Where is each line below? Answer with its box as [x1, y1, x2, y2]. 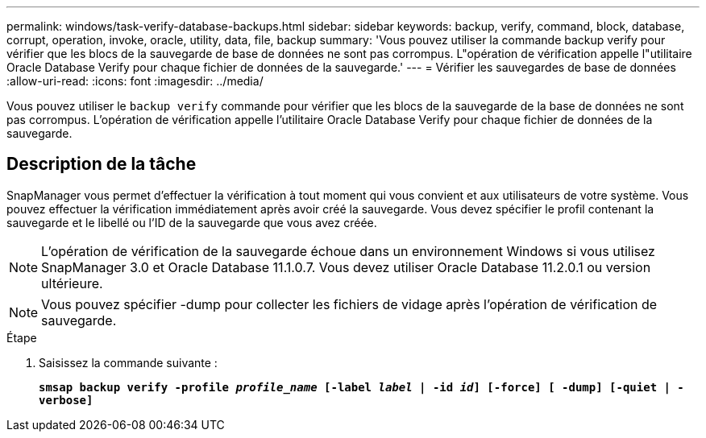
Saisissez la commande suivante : [39, 355, 218, 370]
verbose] [39, 393, 93, 407]
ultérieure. [41, 275, 103, 291]
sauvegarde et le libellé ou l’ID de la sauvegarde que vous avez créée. [6, 215, 377, 229]
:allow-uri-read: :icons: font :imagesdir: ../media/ [6, 74, 264, 88]
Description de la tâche [6, 154, 197, 175]
